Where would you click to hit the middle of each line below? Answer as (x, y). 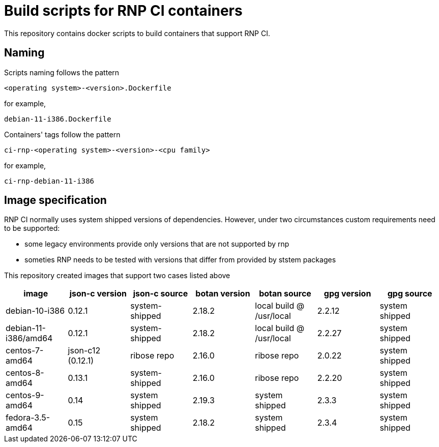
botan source (285, 294)
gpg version (347, 294)
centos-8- (25, 373)
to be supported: (32, 228)
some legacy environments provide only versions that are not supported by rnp (157, 244)
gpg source (410, 294)
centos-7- (25, 351)
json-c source (160, 294)
